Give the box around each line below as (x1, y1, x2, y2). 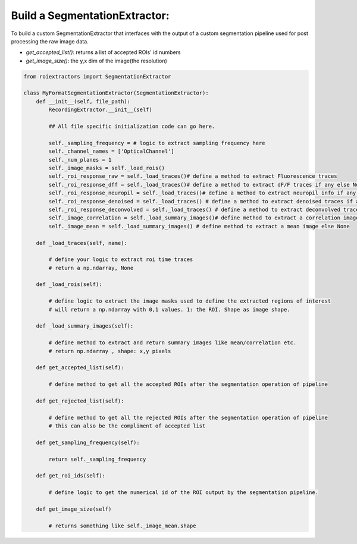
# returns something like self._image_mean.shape (48, 522, 196, 529)
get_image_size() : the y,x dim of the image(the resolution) (26, 57, 168, 64)
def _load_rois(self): (36, 281, 102, 288)
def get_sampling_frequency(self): (36, 439, 140, 446)
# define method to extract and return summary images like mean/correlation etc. (48, 339, 297, 346)
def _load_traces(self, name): (36, 240, 127, 246)
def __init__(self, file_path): (36, 98, 131, 105)
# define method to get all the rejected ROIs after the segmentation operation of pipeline (48, 414, 328, 421)
